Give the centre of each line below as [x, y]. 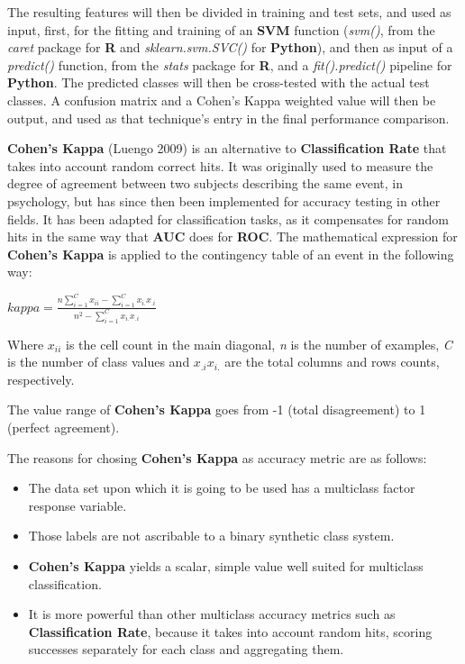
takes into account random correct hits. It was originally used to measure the [220, 165]
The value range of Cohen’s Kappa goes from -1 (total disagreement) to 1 [217, 409]
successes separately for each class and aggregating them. [186, 649]
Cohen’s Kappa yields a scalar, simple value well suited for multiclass [226, 565]
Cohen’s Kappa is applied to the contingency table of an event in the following [231, 254]
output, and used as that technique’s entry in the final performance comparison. [228, 118]
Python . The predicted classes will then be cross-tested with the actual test [219, 82]
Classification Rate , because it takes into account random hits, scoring [230, 631]
